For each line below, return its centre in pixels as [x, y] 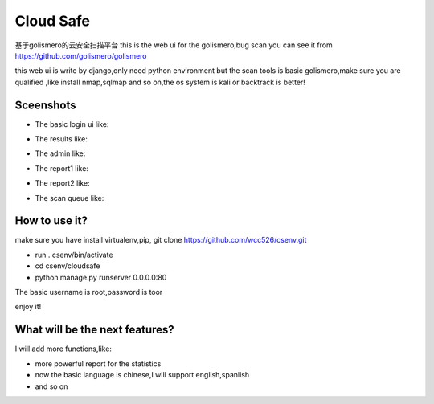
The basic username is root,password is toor [89, 292]
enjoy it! [28, 307]
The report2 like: [62, 183]
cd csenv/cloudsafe [68, 266]
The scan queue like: [70, 198]
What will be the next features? [94, 330]
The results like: [61, 139]
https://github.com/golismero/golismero [81, 55]
